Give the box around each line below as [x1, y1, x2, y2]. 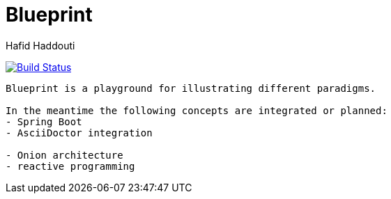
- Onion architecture [6, 149, 123, 161]
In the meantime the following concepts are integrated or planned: [6, 104, 388, 116]
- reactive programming [6, 160, 135, 172]
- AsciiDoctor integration [6, 127, 153, 138]
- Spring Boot [6, 116, 82, 127]
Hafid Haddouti [6, 39, 75, 51]
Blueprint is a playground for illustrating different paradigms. [6, 82, 376, 94]
